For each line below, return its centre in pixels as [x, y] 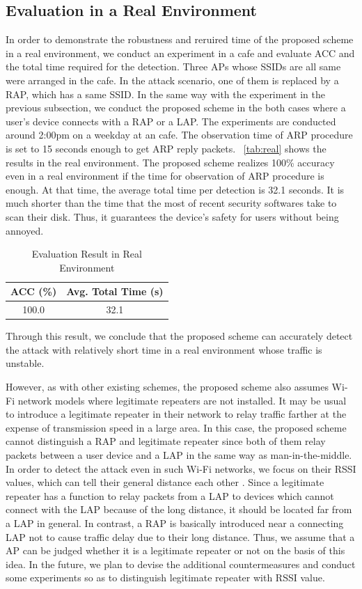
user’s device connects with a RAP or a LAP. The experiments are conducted [171, 121]
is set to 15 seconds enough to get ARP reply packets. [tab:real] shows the [166, 148]
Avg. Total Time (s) [115, 291]
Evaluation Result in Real [87, 254]
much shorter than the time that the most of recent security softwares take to [171, 203]
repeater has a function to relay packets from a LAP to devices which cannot [170, 495]
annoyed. [25, 230]
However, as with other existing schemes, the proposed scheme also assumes [167, 387]
